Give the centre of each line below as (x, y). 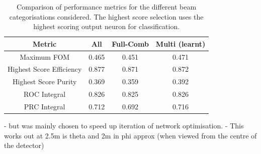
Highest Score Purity (45, 82)
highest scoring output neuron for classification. (107, 26)
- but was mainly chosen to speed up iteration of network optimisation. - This (124, 126)
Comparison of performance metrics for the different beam (107, 7)
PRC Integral (45, 106)
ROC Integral (45, 94)
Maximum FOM (45, 56)
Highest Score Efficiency (45, 69)
